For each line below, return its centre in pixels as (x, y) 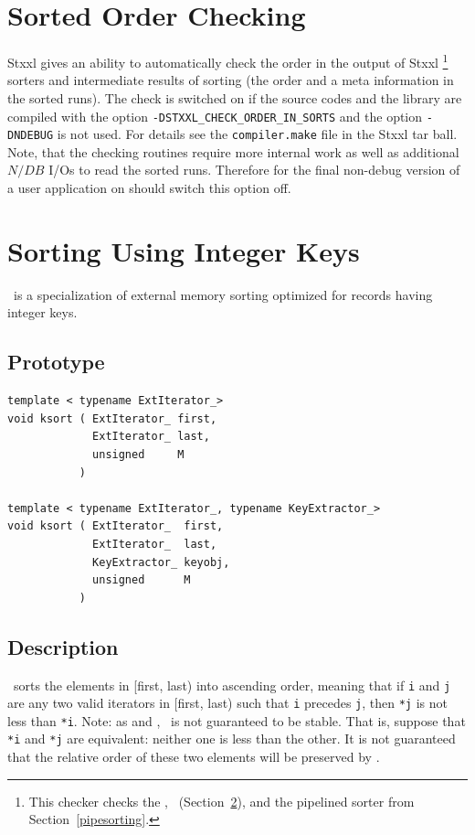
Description (63, 646)
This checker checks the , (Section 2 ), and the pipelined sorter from (222, 801)
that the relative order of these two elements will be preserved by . (194, 757)
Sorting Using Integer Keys (184, 250)
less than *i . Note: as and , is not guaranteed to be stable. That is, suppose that (237, 720)
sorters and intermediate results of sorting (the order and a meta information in (231, 80)
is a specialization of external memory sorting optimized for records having (223, 294)
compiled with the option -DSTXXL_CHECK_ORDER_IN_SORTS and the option (215, 116)
